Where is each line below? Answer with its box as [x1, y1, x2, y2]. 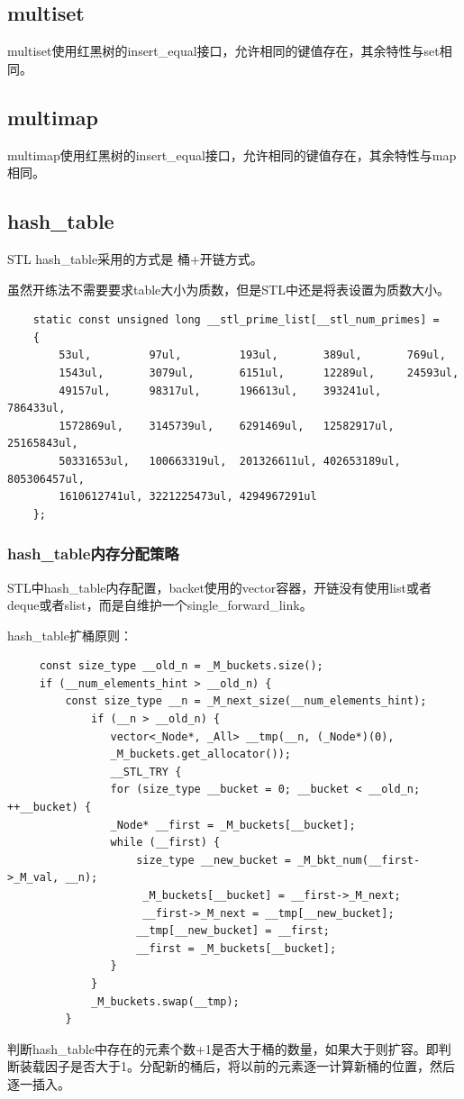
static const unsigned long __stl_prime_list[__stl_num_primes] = [32, 313, 440, 327]
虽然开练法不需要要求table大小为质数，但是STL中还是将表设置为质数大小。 [7, 279, 450, 298]
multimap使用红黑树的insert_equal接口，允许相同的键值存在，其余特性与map [7, 145, 457, 164]
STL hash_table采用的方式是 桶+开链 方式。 [7, 249, 263, 268]
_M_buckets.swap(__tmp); [91, 995, 240, 1008]
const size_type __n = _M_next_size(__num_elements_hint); [65, 695, 427, 708]
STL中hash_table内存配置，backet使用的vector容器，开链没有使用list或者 [7, 577, 432, 596]
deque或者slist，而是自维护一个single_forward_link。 [7, 595, 313, 614]
